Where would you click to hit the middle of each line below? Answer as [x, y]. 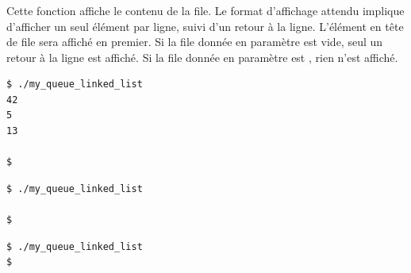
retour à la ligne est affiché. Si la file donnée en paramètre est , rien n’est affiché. [202, 57]
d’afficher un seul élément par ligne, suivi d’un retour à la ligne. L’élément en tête [205, 26]
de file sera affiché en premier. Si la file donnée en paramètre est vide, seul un [195, 42]
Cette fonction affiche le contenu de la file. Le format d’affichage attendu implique [205, 10]
